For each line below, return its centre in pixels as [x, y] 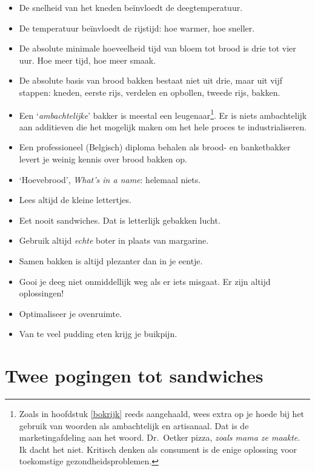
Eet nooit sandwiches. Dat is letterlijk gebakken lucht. [120, 220]
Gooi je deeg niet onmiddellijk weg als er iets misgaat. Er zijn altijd [145, 281]
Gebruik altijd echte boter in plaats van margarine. [114, 240]
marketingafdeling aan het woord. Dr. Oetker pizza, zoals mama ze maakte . [160, 437]
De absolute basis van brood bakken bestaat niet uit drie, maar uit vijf [151, 80]
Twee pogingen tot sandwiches [134, 376]
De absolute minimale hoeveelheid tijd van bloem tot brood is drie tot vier [157, 48]
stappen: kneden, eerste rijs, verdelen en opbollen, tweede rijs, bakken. [150, 92]
